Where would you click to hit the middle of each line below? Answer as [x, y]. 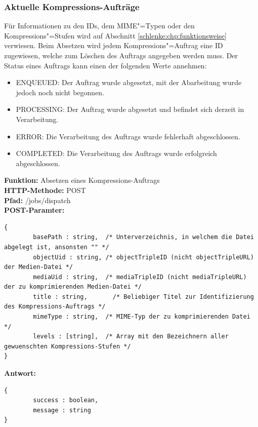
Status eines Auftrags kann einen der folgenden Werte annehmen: [105, 65]
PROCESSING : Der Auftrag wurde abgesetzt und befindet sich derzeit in [130, 109]
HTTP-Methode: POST [45, 190]
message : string [62, 410]
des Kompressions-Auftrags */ [55, 307]
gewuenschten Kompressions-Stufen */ [68, 346]
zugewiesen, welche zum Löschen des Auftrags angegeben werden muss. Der [121, 55]
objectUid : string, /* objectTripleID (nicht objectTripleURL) [143, 257]
